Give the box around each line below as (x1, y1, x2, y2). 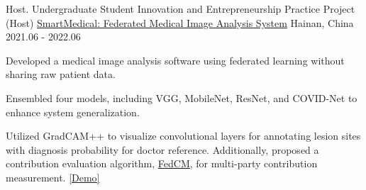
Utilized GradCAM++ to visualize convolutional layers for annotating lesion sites (6, 128, 361, 143)
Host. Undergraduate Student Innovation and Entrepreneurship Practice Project (6, 1, 355, 16)
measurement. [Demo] (6, 169, 100, 184)
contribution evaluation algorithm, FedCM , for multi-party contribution (6, 156, 318, 171)
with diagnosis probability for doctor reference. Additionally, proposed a (6, 142, 319, 157)
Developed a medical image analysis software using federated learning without (6, 52, 345, 67)
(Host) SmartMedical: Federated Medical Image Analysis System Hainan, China (6, 15, 354, 30)
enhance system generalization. (6, 104, 140, 119)
